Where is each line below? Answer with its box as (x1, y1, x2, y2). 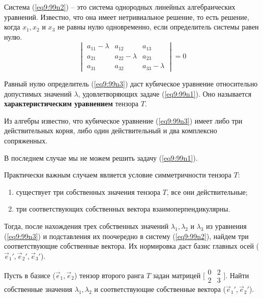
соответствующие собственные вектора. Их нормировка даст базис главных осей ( (4, 241, 259, 251)
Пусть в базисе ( (4, 270, 55, 280)
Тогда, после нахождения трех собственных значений (4, 220, 169, 231)
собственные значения (4, 284, 73, 294)
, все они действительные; (166, 186, 248, 197)
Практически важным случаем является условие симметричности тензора (4, 169, 231, 180)
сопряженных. (4, 135, 48, 145)
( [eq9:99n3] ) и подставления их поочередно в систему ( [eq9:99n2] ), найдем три (4, 230, 249, 241)
